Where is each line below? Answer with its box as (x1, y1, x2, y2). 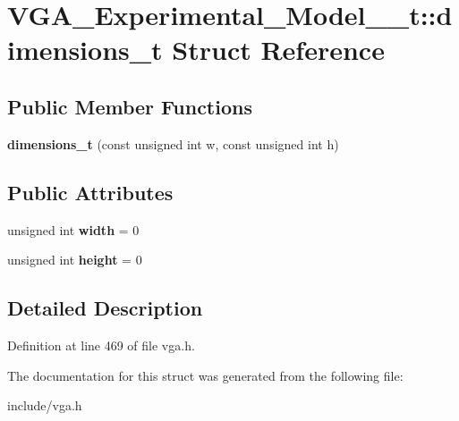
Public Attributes (7, 178, 174, 206)
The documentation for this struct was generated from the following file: (7, 366, 404, 384)
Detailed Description (7, 294, 203, 322)
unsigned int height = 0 (7, 250, 142, 269)
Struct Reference (172, 31, 385, 68)
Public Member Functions (7, 92, 252, 120)
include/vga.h (7, 396, 82, 415)
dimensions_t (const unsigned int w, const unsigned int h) (7, 134, 339, 153)
